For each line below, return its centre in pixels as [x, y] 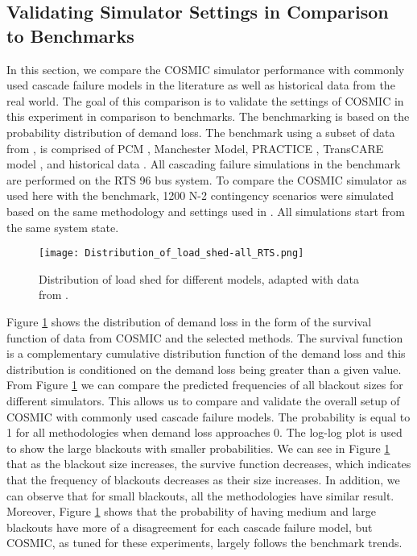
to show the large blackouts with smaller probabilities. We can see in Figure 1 [198, 448]
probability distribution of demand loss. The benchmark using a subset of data [201, 132]
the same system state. [63, 227]
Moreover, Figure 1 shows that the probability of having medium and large [192, 511]
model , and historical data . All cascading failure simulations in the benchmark [204, 164]
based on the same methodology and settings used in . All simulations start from [206, 211]
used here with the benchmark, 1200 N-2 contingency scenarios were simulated [200, 195]
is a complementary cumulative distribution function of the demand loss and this [206, 353]
